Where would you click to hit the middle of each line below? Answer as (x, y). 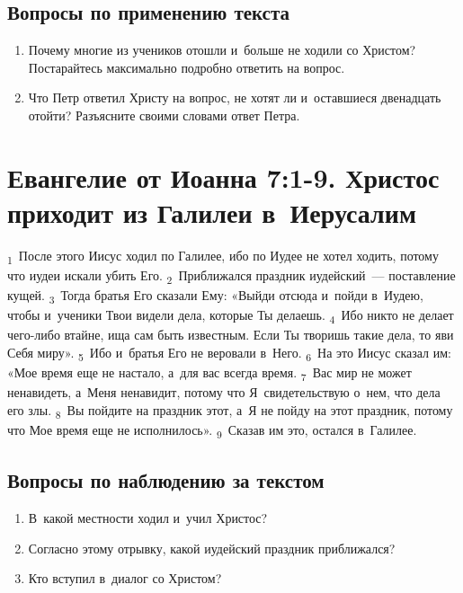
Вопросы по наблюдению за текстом (166, 480)
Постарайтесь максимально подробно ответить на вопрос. (187, 67)
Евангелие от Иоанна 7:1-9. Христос (223, 177)
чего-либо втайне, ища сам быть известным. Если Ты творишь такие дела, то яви (231, 335)
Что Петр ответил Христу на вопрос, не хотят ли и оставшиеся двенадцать (235, 97)
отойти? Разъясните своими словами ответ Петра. (164, 115)
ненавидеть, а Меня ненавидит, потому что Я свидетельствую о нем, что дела (224, 392)
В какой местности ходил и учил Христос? (148, 518)
